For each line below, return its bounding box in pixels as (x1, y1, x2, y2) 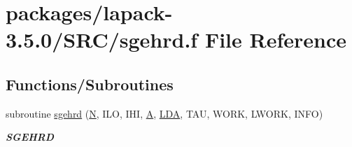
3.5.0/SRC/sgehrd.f (6, 25, 198, 54)
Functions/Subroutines (6, 73, 174, 94)
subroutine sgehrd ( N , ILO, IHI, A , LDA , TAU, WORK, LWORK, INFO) (6, 106, 323, 120)
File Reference (204, 25, 347, 54)
